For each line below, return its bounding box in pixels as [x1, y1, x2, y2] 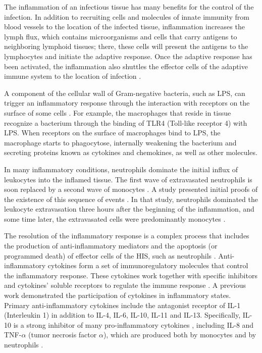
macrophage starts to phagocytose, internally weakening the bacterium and [4, 137, 237, 147]
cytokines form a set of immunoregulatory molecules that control [47, 260, 248, 271]
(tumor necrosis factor [28, 329, 97, 340]
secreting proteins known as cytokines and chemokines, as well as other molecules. [4, 147, 257, 158]
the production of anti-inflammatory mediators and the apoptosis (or [4, 240, 218, 251]
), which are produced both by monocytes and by [103, 329, 256, 340]
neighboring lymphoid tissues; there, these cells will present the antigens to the [4, 41, 248, 52]
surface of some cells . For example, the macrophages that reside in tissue [4, 107, 231, 118]
